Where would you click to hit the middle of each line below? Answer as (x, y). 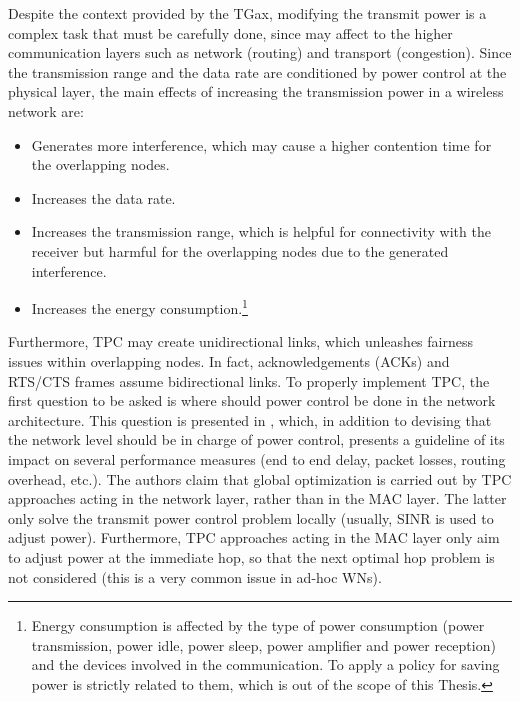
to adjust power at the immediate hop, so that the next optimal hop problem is (251, 556)
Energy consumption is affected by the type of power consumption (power (258, 625)
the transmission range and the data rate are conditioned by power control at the (257, 71)
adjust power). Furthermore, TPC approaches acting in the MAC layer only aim (254, 537)
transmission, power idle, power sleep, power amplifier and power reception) (263, 644)
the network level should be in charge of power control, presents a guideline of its (256, 439)
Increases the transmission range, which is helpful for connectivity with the (261, 231)
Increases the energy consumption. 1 (139, 306)
